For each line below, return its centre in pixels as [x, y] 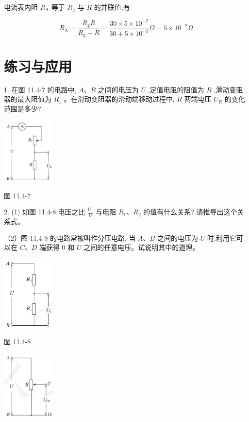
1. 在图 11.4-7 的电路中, [40, 89]
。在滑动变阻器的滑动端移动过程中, [119, 99]
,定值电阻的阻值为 [176, 89]
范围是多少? [23, 108]
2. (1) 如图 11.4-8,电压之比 [45, 212]
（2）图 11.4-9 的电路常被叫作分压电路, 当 [70, 237]
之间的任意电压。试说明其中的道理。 [141, 247]
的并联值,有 [112, 7]
